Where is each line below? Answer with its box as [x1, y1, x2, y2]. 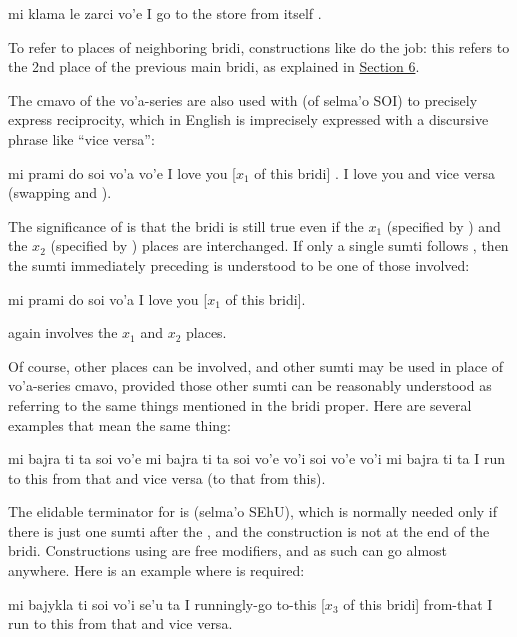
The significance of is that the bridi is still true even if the [8, 215, 364, 236]
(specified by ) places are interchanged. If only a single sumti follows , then [50, 235, 509, 256]
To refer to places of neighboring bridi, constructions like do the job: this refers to [8, 36, 510, 57]
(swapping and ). [8, 182, 112, 203]
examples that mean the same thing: [8, 414, 231, 435]
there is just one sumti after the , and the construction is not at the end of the [8, 520, 490, 541]
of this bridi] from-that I [343, 593, 493, 614]
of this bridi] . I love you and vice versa [254, 162, 495, 183]
